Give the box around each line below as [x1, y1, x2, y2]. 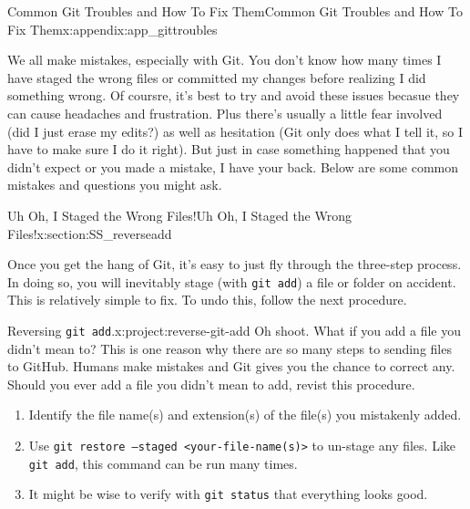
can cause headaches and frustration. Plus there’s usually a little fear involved [7, 103, 443, 122]
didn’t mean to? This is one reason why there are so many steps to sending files [7, 338, 452, 358]
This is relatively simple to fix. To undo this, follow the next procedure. [7, 290, 407, 309]
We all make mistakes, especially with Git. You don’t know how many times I [7, 50, 442, 69]
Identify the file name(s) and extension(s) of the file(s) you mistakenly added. [28, 405, 462, 424]
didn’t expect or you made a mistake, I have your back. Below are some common [7, 157, 459, 176]
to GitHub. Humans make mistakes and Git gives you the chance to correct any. [7, 357, 455, 376]
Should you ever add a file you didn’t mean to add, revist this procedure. [7, 374, 415, 393]
